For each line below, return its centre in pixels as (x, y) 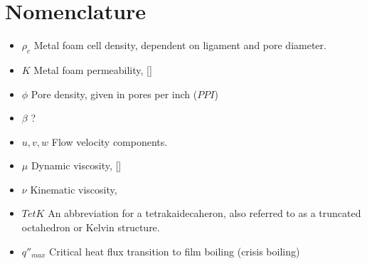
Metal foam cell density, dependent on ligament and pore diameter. (180, 45)
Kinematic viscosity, (74, 189)
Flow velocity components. (110, 141)
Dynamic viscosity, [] (76, 165)
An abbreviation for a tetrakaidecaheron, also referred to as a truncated (204, 213)
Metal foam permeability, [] (93, 69)
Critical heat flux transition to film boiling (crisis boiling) (175, 251)
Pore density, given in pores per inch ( (114, 94)
